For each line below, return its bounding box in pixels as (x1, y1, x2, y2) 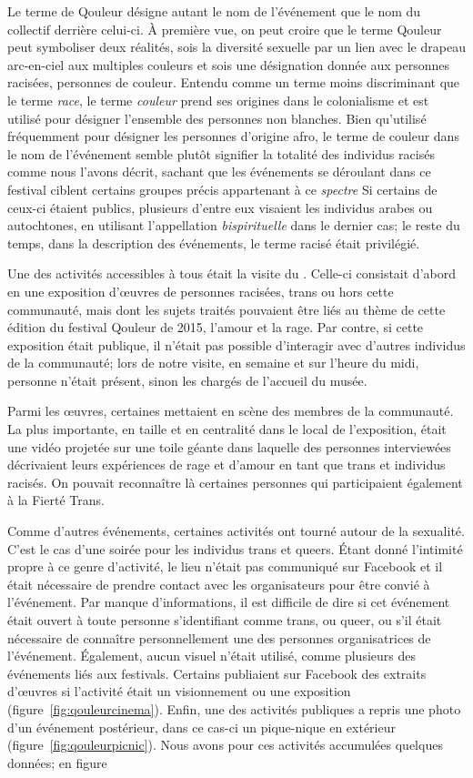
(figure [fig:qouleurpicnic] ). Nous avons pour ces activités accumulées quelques (7, 735, 443, 754)
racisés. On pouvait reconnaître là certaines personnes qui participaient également (7, 472, 463, 491)
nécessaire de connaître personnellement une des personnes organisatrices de (7, 628, 431, 647)
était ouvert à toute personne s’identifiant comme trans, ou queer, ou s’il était (7, 611, 442, 629)
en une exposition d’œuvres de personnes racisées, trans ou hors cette (7, 281, 394, 300)
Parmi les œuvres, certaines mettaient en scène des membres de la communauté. (7, 401, 454, 420)
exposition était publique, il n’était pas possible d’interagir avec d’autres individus (7, 335, 466, 354)
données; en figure (7, 753, 107, 772)
